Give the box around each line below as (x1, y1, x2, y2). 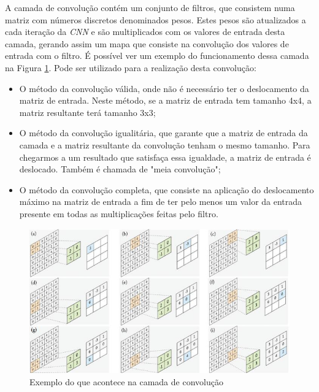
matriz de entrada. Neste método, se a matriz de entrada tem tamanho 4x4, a (19, 94, 312, 107)
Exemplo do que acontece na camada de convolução (29, 375, 223, 388)
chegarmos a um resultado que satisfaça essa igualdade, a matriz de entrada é (19, 150, 311, 163)
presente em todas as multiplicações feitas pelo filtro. (19, 207, 218, 220)
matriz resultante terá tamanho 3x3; (19, 106, 156, 118)
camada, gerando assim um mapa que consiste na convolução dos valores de (5, 37, 289, 50)
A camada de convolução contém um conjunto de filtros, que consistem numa (5, 1, 295, 13)
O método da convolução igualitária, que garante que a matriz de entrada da (19, 126, 308, 139)
